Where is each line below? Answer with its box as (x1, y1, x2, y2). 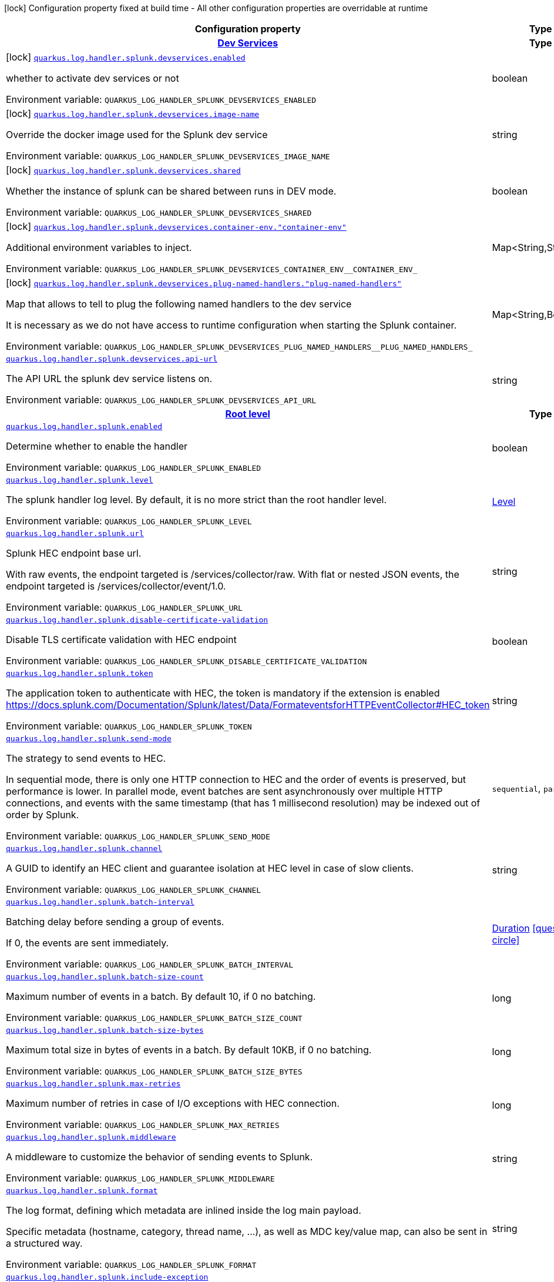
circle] (492, 933, 520, 946)
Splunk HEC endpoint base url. (6, 547, 142, 559)
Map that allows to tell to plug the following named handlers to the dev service (6, 298, 352, 310)
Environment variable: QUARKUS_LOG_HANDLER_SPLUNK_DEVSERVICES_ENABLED (6, 93, 317, 105)
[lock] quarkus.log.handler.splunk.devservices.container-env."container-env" (6, 220, 347, 232)
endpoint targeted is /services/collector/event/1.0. (6, 580, 226, 592)
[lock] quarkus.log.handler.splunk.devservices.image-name (6, 108, 260, 119)
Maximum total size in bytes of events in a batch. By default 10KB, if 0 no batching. (6, 1044, 372, 1056)
